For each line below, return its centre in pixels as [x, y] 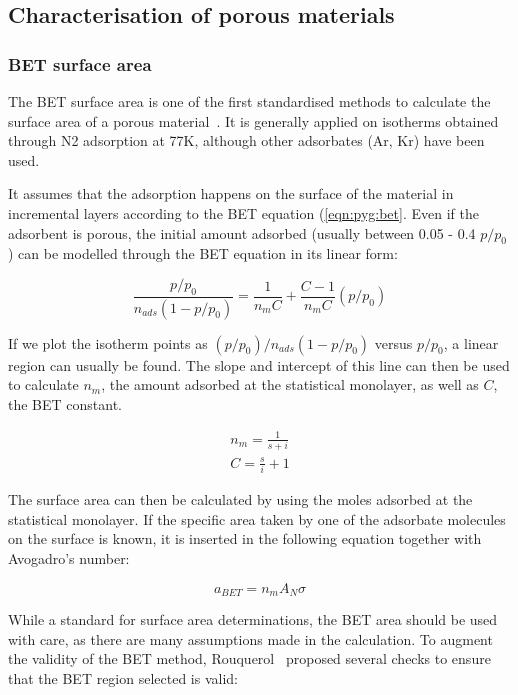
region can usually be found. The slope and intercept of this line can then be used [259, 364]
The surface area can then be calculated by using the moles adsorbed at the [240, 499]
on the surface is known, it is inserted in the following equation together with [245, 538]
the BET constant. [65, 403]
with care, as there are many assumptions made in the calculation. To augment [250, 638]
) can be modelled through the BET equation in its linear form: [203, 253]
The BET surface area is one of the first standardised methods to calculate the [249, 101]
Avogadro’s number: [69, 557]
